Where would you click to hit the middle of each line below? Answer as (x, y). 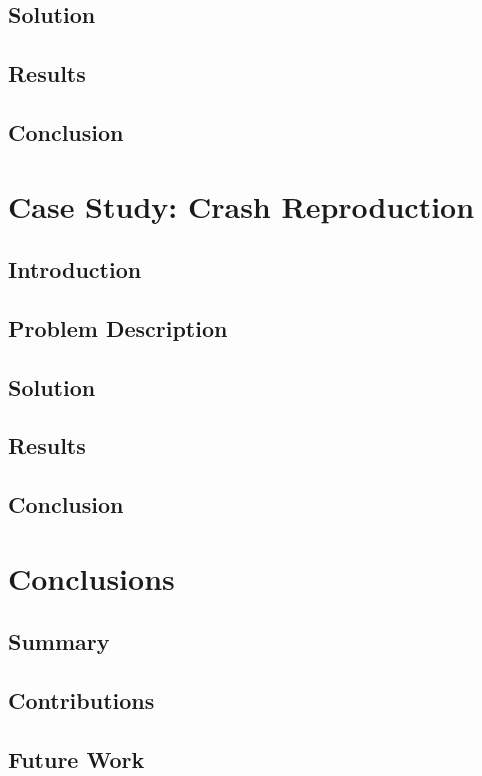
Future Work (76, 758)
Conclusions (91, 577)
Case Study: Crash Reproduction (241, 205)
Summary (59, 641)
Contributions (81, 700)
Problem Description (118, 327)
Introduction (75, 269)
